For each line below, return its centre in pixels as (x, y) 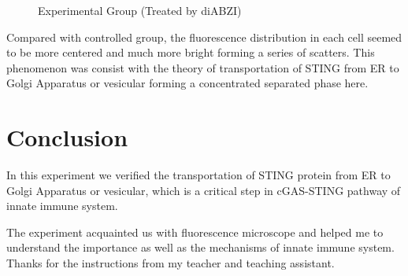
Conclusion (67, 137)
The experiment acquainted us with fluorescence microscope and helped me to (195, 232)
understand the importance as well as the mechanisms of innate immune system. (200, 247)
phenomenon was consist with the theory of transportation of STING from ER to (203, 67)
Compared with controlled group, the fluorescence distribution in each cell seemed (204, 37)
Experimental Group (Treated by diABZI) (140, 10)
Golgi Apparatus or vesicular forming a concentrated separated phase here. (187, 83)
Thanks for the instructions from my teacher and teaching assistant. (171, 263)
